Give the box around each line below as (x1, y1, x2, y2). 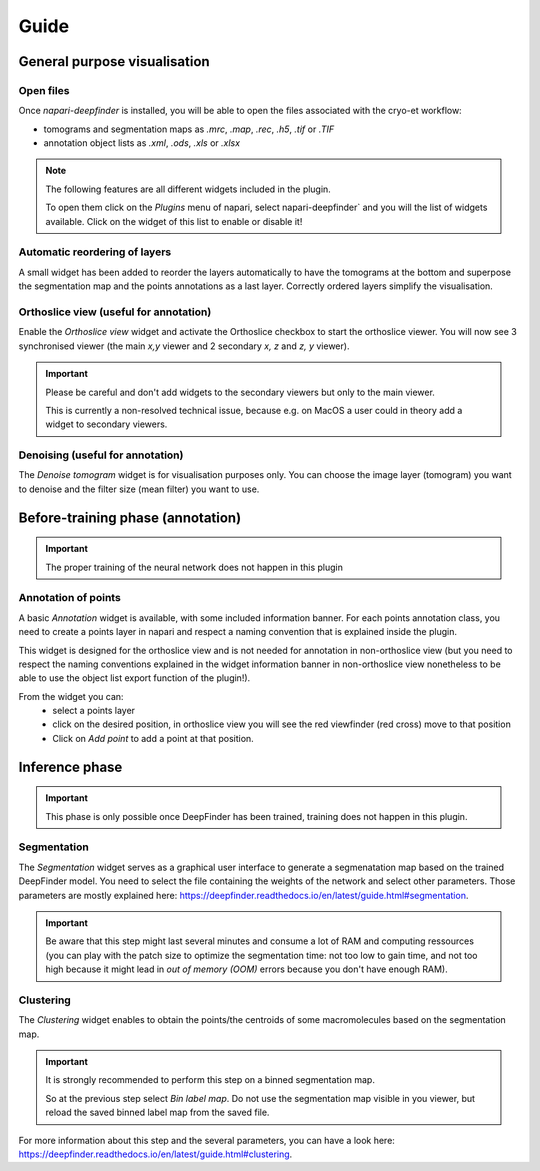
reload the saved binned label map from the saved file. (45, 1106, 270, 1119)
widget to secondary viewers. (45, 418, 168, 430)
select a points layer (52, 705, 135, 717)
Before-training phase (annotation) (18, 509, 242, 526)
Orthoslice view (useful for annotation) (18, 305, 212, 319)
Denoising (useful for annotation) (18, 448, 184, 462)
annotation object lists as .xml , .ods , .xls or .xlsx (43, 137, 240, 149)
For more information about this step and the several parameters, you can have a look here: (18, 1134, 395, 1146)
